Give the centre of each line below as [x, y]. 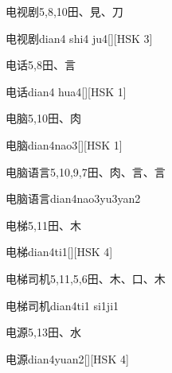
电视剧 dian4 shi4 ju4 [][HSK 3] [79, 38]
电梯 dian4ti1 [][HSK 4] [59, 252]
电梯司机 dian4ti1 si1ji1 [63, 305]
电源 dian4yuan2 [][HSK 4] [67, 358]
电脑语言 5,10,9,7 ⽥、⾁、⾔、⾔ [86, 171]
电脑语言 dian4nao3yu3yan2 [73, 198]
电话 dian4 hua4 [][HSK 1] [66, 91]
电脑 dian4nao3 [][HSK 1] [64, 144]
